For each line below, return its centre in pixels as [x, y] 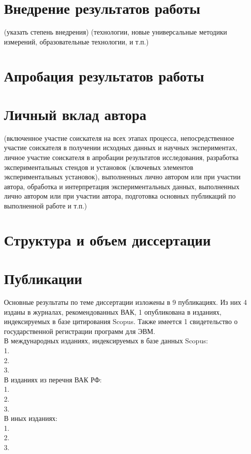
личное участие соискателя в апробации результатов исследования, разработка [121, 157]
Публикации [43, 278]
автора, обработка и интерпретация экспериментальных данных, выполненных [122, 186]
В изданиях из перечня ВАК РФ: [53, 379]
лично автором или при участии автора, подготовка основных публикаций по [120, 196]
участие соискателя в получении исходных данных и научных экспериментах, [121, 147]
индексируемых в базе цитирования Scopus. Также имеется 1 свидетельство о [121, 321]
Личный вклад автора [75, 114]
